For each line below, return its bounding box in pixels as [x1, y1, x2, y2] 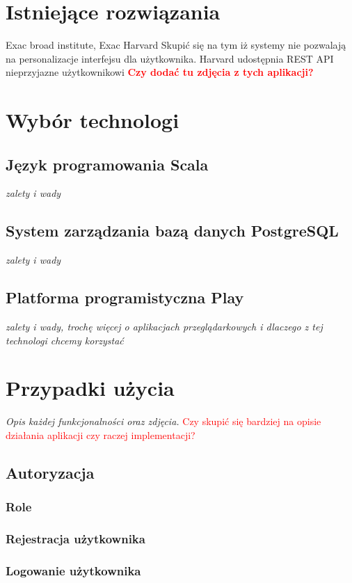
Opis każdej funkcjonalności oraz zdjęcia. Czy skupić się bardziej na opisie [6, 414, 321, 429]
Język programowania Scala [6, 153, 209, 175]
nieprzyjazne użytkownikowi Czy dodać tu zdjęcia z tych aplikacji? [6, 65, 314, 79]
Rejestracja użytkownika [6, 530, 145, 548]
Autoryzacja [6, 461, 95, 483]
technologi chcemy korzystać [6, 333, 124, 347]
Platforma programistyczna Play [6, 287, 244, 308]
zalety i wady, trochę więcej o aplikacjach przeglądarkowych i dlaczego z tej [6, 319, 323, 334]
